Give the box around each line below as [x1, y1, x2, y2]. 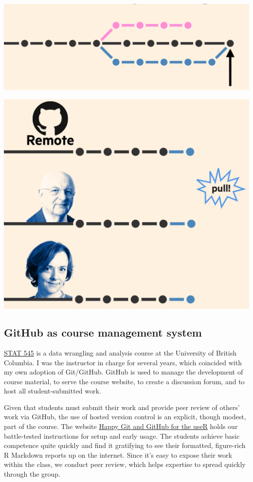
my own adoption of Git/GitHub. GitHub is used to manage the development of [4, 367, 243, 377]
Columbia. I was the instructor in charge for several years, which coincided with [4, 357, 242, 367]
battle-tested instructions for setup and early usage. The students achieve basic [4, 430, 240, 441]
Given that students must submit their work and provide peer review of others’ [4, 402, 240, 412]
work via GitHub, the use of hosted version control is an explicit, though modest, [4, 411, 246, 422]
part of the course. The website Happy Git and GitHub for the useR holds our [4, 421, 238, 431]
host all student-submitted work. [4, 386, 101, 396]
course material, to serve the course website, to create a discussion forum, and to [4, 376, 245, 386]
